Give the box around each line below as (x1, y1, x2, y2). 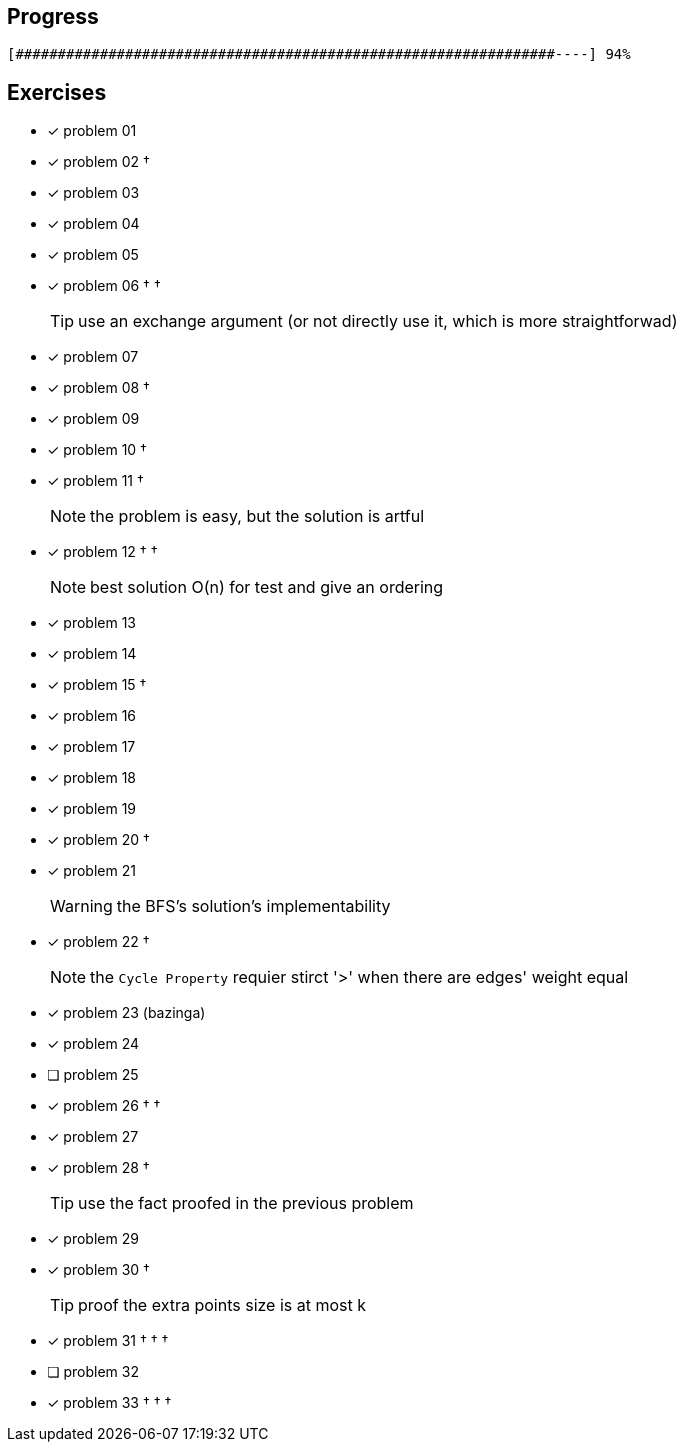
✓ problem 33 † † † (47, 1394, 172, 1412)
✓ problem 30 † (47, 1261, 150, 1279)
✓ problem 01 (47, 122, 137, 140)
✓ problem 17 (47, 738, 136, 756)
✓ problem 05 (47, 246, 139, 264)
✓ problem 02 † (47, 153, 150, 171)
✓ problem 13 (47, 614, 136, 632)
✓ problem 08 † (47, 379, 150, 397)
